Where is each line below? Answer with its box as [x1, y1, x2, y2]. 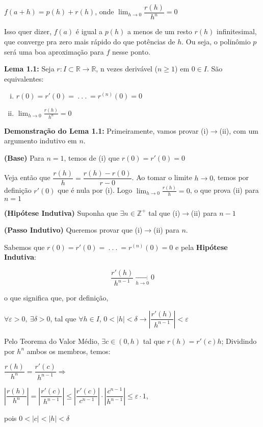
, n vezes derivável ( [96, 63, 157, 74]
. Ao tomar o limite [131, 172, 192, 183]
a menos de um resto [127, 26, 192, 37]
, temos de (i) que [64, 152, 120, 163]
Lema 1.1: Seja [4, 63, 55, 74]
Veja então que [4, 172, 50, 183]
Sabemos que [4, 241, 45, 252]
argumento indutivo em [4, 135, 77, 146]
